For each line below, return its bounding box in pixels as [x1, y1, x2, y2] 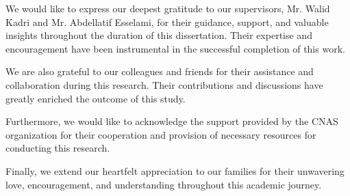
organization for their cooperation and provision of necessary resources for [5, 127, 316, 141]
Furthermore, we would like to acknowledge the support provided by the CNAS [5, 114, 338, 128]
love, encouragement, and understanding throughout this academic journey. [5, 177, 322, 191]
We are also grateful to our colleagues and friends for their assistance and [5, 64, 314, 79]
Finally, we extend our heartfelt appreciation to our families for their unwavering [5, 163, 345, 178]
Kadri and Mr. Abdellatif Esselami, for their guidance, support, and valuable [5, 14, 329, 29]
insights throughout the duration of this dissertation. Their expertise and [5, 28, 312, 42]
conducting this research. [5, 141, 110, 155]
